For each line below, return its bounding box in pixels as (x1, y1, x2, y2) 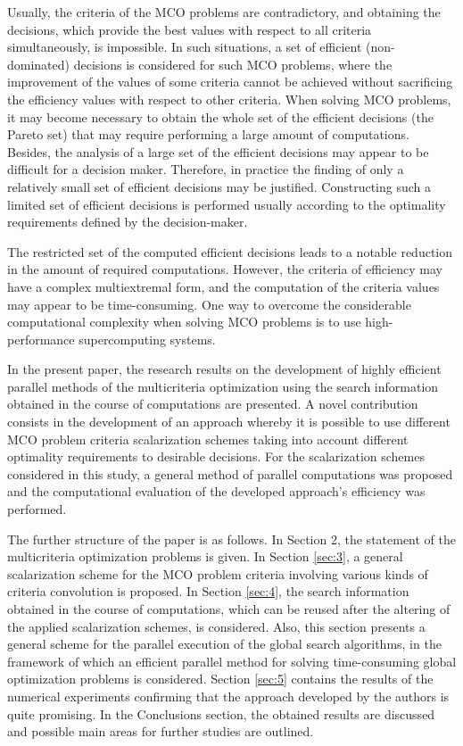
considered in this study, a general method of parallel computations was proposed (7, 464, 453, 483)
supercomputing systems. (79, 329, 216, 348)
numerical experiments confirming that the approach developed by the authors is (7, 686, 450, 705)
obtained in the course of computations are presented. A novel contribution (7, 394, 418, 413)
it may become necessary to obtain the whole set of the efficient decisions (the (7, 107, 434, 126)
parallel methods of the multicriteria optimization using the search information (7, 377, 439, 395)
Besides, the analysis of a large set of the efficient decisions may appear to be (7, 142, 429, 161)
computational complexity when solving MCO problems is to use (7, 312, 361, 331)
